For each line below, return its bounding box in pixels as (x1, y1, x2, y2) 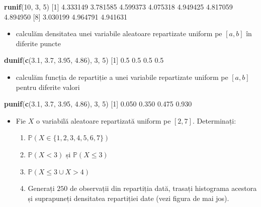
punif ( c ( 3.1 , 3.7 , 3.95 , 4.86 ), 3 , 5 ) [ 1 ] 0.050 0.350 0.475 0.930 (4, 98, 192, 109)
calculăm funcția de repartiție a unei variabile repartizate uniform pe (16, 71, 228, 82)
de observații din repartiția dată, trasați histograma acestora (69, 183, 257, 193)
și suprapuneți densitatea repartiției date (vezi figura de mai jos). (28, 192, 229, 203)
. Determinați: (192, 115, 236, 126)
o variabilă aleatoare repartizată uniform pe (36, 115, 171, 126)
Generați (28, 183, 55, 193)
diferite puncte (16, 38, 61, 48)
